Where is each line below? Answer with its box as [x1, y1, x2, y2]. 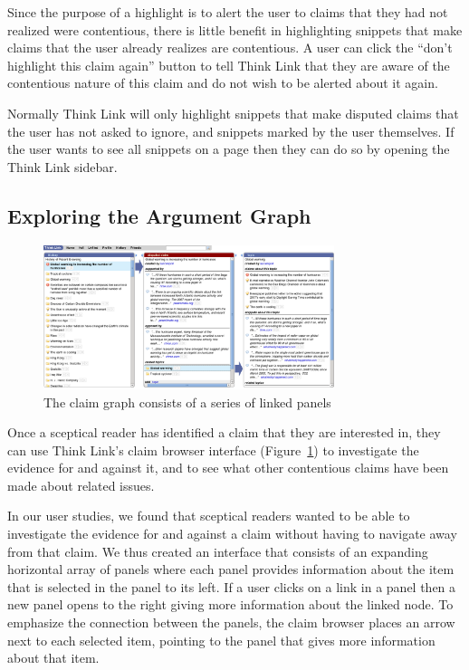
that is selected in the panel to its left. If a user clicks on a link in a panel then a [7, 577, 456, 596]
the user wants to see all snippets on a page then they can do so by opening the [7, 139, 450, 158]
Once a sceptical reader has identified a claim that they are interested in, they [7, 423, 441, 442]
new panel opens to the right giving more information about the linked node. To [7, 595, 454, 614]
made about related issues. [7, 475, 155, 494]
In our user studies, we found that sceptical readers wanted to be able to [7, 506, 410, 525]
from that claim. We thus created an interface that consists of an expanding [7, 541, 428, 560]
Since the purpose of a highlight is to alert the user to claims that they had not [7, 3, 448, 21]
